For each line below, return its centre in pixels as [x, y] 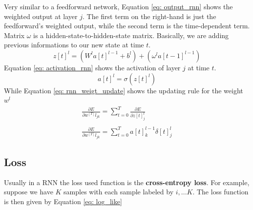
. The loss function [221, 192]
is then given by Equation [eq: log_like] [63, 201]
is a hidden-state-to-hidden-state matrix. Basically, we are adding [131, 35]
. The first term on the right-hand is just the [149, 16]
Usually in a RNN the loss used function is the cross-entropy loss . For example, [127, 182]
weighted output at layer [41, 16]
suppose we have [29, 192]
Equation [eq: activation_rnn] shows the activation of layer [92, 67]
